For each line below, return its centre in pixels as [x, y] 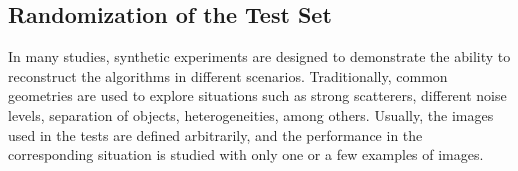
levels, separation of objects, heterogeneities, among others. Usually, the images [251, 114]
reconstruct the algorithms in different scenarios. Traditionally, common [228, 75]
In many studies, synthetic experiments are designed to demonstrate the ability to [259, 56]
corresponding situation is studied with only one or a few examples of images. [246, 154]
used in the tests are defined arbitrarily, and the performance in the [215, 134]
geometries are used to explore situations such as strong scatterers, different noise [257, 95]
